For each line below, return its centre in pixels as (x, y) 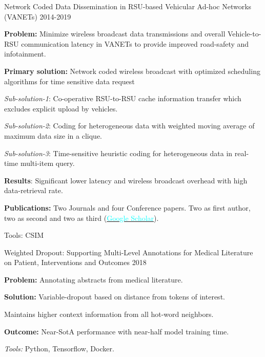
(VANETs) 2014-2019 (38, 16)
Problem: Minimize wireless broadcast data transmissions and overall (115, 34)
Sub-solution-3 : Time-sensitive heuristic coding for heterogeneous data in (118, 153)
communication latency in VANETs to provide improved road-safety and (135, 43)
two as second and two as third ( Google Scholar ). (81, 218)
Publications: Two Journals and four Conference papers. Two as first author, (127, 207)
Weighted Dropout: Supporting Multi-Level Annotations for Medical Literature (129, 252)
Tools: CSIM (24, 235)
